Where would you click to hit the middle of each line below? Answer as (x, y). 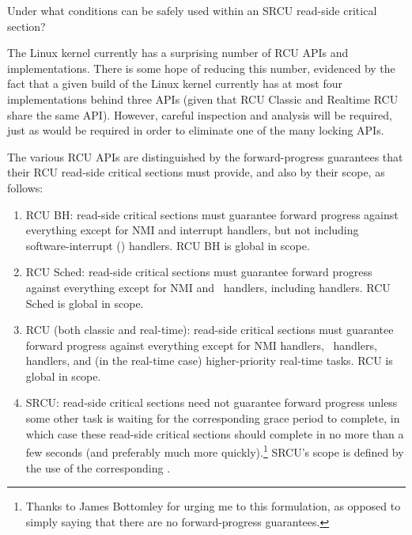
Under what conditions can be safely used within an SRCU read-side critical (192, 10)
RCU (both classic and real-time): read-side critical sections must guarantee (210, 330)
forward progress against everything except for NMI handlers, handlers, (201, 345)
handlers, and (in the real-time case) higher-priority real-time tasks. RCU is (209, 360)
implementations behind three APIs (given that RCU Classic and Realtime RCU (203, 99)
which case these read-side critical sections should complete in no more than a (215, 433)
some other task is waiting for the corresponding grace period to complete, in (213, 418)
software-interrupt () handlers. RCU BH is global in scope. (168, 245)
